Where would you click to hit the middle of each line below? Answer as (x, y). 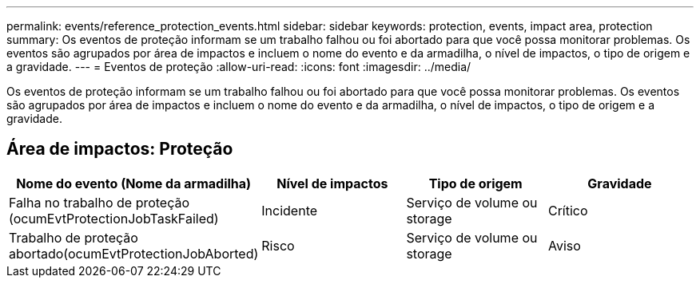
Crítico (568, 210)
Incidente (290, 210)
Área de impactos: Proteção (120, 149)
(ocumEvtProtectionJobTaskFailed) (114, 218)
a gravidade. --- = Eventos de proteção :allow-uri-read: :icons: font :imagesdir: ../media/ (239, 67)
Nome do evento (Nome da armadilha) (134, 183)
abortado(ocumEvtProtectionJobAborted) (134, 253)
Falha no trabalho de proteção (99, 202)
